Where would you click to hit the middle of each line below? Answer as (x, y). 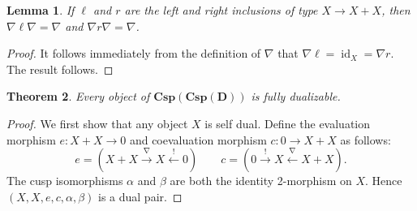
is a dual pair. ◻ (140, 196)
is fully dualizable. (296, 96)
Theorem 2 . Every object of (78, 96)
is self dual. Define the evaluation (288, 123)
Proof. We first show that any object (97, 123)
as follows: (365, 139)
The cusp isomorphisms (65, 181)
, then (396, 10)
